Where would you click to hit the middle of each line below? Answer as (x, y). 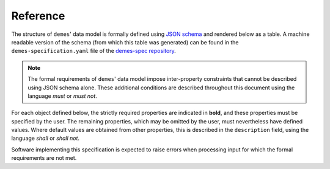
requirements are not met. (44, 158)
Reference (38, 16)
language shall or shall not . (45, 138)
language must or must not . (62, 96)
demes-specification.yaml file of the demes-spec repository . (94, 51)
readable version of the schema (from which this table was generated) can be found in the (125, 42)
